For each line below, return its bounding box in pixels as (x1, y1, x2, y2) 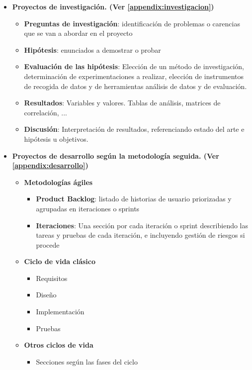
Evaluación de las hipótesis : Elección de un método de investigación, (24, 61, 245, 72)
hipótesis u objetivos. (24, 133, 88, 144)
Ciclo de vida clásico (24, 256, 95, 267)
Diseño (36, 289, 57, 300)
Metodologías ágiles (24, 177, 93, 187)
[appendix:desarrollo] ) (12, 160, 88, 171)
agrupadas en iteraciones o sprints (36, 203, 140, 213)
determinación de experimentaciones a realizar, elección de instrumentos (24, 71, 244, 81)
